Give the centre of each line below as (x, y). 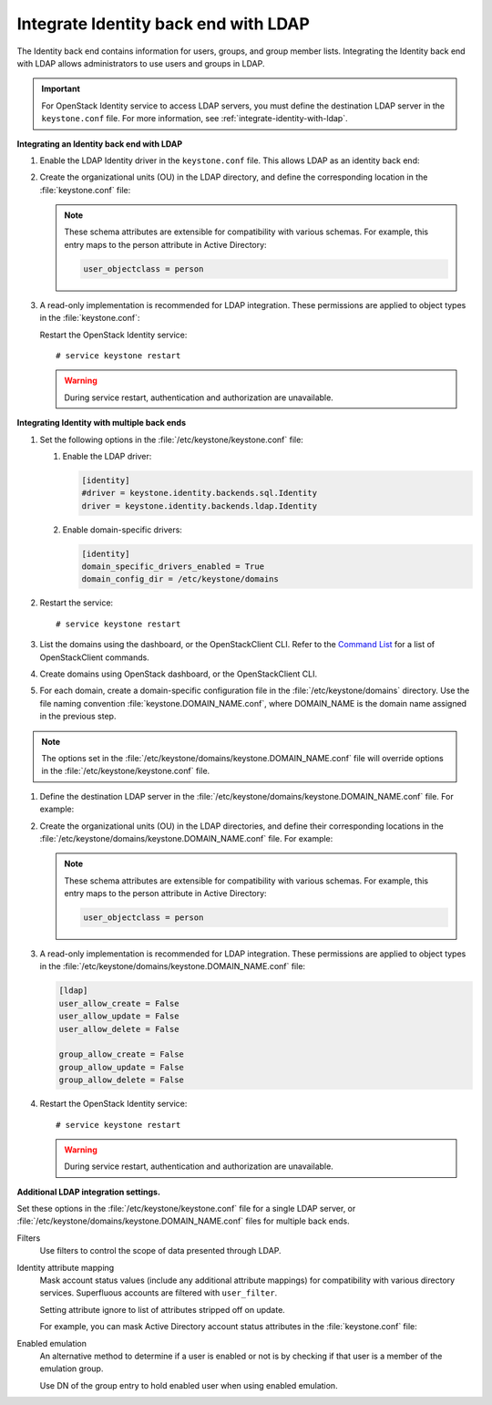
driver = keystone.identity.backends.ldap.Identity (200, 506)
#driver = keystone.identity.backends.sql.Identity (200, 493)
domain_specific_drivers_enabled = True (173, 567)
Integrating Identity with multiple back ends (102, 423)
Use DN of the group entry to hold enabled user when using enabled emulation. (189, 1385)
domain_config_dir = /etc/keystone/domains (180, 579)
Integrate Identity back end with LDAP (163, 24)
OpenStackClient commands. (94, 657)
